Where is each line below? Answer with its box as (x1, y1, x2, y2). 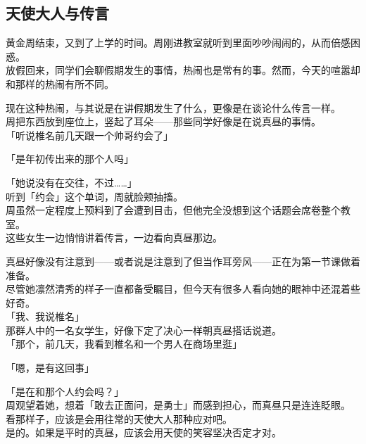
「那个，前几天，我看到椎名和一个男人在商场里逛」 (6, 336, 242, 351)
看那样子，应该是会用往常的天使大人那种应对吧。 (6, 411, 232, 426)
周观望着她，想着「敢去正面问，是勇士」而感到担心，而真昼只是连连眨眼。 (6, 398, 351, 412)
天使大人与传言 (6, 2, 109, 24)
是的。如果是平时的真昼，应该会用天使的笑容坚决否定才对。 (6, 425, 282, 440)
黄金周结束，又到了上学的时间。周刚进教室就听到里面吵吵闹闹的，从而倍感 (6, 35, 351, 50)
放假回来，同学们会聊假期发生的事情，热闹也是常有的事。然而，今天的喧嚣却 (6, 63, 360, 77)
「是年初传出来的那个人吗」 (6, 151, 134, 166)
